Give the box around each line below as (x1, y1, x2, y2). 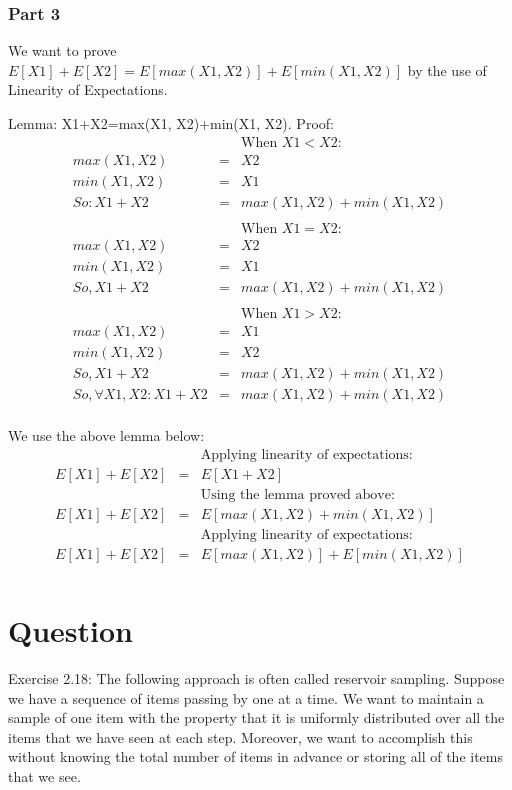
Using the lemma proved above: (200, 487, 395, 502)
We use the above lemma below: (8, 425, 205, 446)
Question (8, 610, 133, 651)
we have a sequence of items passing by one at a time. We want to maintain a (8, 687, 484, 708)
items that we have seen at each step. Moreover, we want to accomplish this (8, 726, 473, 747)
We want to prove (8, 40, 117, 61)
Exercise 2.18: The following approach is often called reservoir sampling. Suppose (8, 668, 505, 689)
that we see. (8, 766, 81, 786)
